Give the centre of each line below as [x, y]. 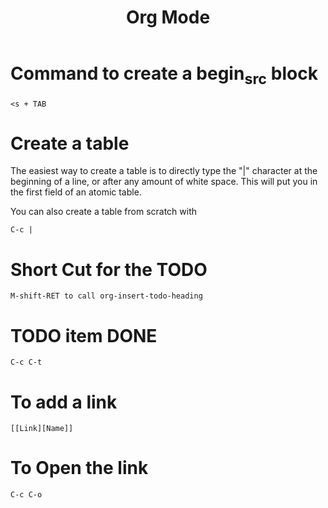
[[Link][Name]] [42, 429]
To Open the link [79, 468]
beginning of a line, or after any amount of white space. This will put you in [164, 182]
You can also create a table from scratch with [104, 212]
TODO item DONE [84, 335]
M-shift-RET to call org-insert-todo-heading [106, 296]
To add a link [64, 402]
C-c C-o [26, 495]
